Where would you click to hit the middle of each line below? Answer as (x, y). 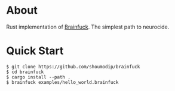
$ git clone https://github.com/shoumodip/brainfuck (73, 67)
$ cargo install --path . (38, 77)
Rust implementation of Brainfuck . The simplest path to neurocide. (88, 27)
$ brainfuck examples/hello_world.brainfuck (62, 82)
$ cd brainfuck (25, 72)
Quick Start (35, 51)
